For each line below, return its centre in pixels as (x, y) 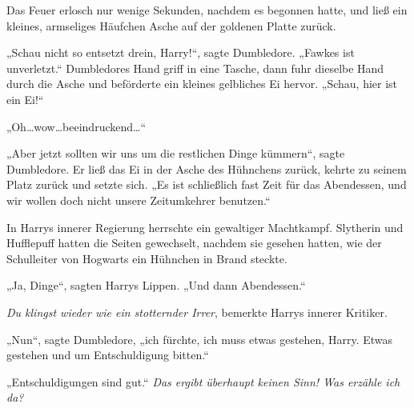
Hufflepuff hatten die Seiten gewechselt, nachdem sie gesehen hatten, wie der (194, 243)
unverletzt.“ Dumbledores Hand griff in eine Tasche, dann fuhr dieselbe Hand (195, 68)
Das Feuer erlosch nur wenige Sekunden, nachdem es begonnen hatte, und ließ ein (207, 10)
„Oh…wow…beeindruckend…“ (76, 126)
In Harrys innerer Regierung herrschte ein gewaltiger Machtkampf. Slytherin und (205, 227)
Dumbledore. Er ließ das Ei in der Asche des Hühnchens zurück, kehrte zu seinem (207, 168)
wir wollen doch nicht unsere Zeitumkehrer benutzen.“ (139, 200)
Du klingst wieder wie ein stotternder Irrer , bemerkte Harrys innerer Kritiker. (197, 312)
